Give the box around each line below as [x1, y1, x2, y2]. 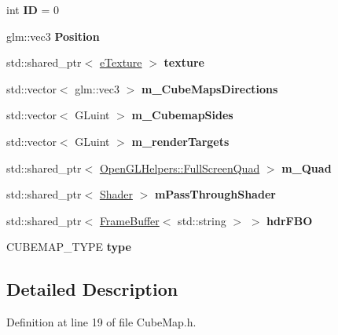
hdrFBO [266, 212, 313, 228]
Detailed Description [6, 277, 178, 301]
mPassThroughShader [154, 186, 276, 202]
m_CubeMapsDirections [141, 80, 278, 96]
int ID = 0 [6, 2, 60, 17]
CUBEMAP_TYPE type [6, 239, 131, 255]
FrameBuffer [99, 212, 160, 228]
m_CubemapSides [131, 107, 233, 123]
